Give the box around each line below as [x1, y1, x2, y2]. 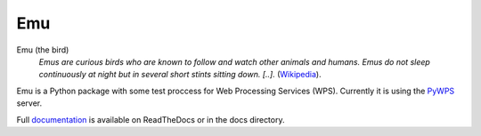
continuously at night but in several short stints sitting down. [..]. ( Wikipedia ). [38, 69, 322, 80]
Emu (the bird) [16, 44, 69, 55]
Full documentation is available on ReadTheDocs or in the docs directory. [16, 114, 285, 124]
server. [16, 98, 43, 108]
